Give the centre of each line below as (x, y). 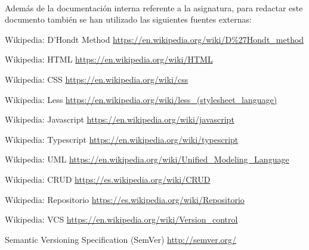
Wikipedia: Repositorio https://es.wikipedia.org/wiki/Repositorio (125, 199)
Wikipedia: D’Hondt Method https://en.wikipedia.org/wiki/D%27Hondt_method (154, 39)
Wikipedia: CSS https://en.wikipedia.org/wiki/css (97, 79)
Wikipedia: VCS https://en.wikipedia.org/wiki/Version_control (121, 219)
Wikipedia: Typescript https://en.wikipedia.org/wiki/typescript (122, 139)
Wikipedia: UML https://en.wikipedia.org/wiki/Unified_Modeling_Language (147, 159)
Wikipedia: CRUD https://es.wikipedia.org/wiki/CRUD (108, 179)
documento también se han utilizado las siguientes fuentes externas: (128, 19)
